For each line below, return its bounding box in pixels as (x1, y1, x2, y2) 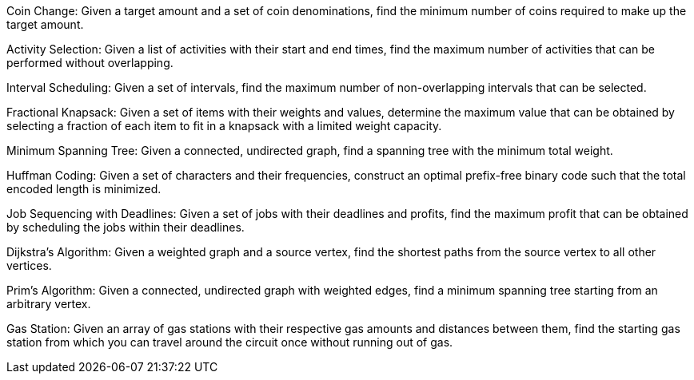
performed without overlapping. (6, 56, 173, 69)
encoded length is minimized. (6, 182, 162, 196)
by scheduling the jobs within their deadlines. (6, 220, 245, 234)
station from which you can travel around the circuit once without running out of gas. (6, 335, 453, 349)
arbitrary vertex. (6, 297, 91, 311)
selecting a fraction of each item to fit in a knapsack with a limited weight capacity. (6, 119, 442, 133)
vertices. (6, 259, 52, 272)
